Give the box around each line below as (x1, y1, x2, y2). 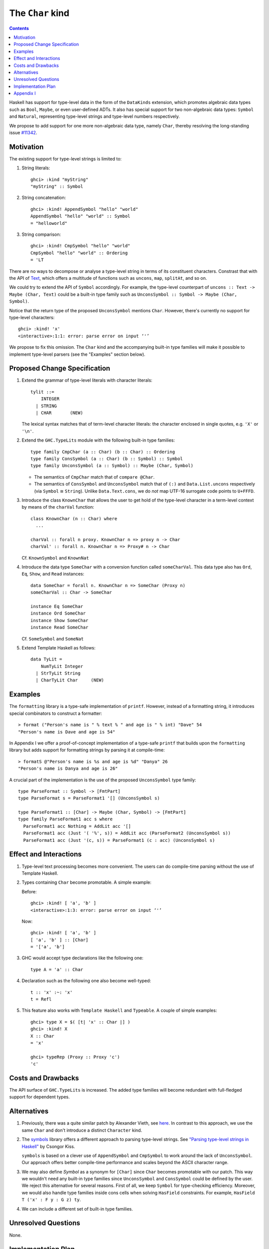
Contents (9, 25, 29, 31)
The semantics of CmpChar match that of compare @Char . (34, 474, 155, 480)
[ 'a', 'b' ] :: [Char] (30, 937, 89, 943)
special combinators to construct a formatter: (9, 710, 102, 716)
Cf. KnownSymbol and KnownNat (21, 555, 89, 561)
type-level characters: (9, 314, 55, 320)
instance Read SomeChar (30, 624, 89, 630)
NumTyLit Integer (40, 663, 83, 669)
